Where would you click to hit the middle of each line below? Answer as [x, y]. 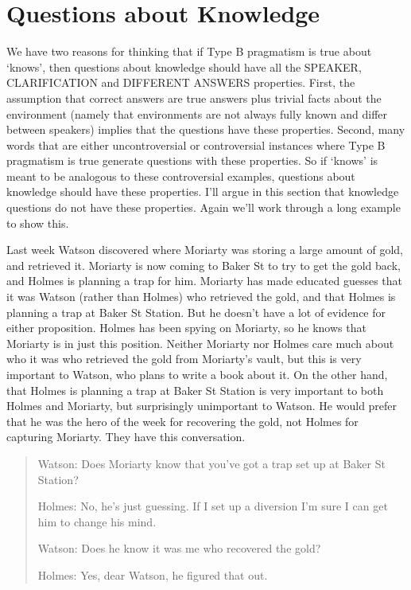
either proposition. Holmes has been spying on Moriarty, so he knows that [186, 328]
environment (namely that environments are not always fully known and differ [197, 113]
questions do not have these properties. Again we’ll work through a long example [204, 207]
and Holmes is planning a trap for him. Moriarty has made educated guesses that [205, 281]
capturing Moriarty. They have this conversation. [126, 437]
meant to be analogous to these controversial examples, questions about [181, 176]
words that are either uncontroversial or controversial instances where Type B [196, 145]
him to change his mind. [97, 521]
